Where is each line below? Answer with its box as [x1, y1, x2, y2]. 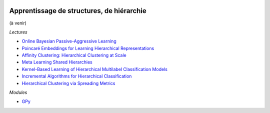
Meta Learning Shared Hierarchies [21, 59, 92, 65]
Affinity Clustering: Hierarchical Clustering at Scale [21, 52, 127, 58]
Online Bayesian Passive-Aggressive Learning [21, 38, 117, 44]
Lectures [9, 29, 27, 35]
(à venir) [9, 20, 27, 26]
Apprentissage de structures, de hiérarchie [9, 6, 147, 15]
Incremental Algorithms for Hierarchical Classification [21, 73, 132, 79]
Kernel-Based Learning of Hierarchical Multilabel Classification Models [21, 66, 167, 72]
